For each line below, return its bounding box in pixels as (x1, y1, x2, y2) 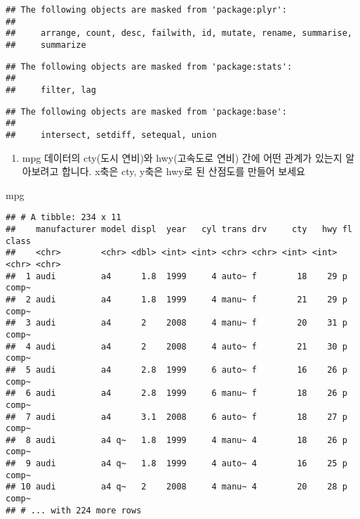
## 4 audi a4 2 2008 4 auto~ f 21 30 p (6, 341, 347, 352)
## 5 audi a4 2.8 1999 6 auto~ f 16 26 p (6, 364, 347, 375)
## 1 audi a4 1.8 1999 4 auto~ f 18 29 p (6, 271, 347, 281)
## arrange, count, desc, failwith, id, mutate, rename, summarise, (6, 28, 352, 39)
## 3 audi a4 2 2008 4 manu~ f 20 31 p (6, 318, 347, 328)
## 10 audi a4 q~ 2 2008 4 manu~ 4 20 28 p (6, 482, 347, 492)
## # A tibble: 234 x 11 (6, 212, 121, 223)
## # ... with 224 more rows (6, 505, 142, 515)
